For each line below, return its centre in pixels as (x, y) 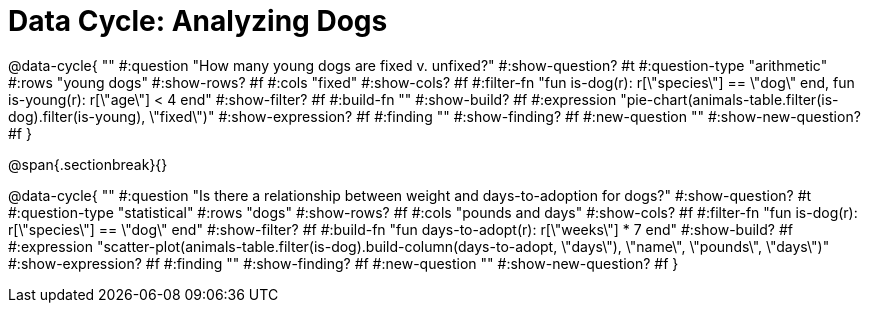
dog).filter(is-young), (77, 116)
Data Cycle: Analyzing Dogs (198, 21)
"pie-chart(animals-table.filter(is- (729, 99)
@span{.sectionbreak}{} (88, 164)
